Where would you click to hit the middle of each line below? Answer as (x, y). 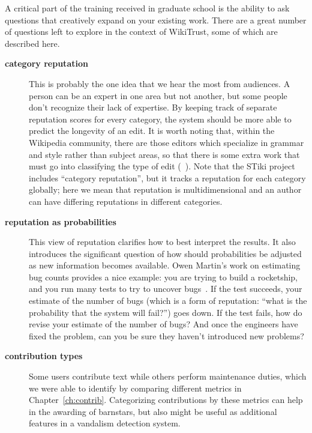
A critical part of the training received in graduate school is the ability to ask (147, 8)
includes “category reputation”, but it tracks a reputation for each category (167, 177)
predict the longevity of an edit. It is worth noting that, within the (152, 131)
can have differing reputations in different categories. (126, 201)
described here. (32, 43)
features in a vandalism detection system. (105, 423)
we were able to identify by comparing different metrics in (135, 388)
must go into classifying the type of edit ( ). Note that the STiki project (162, 166)
